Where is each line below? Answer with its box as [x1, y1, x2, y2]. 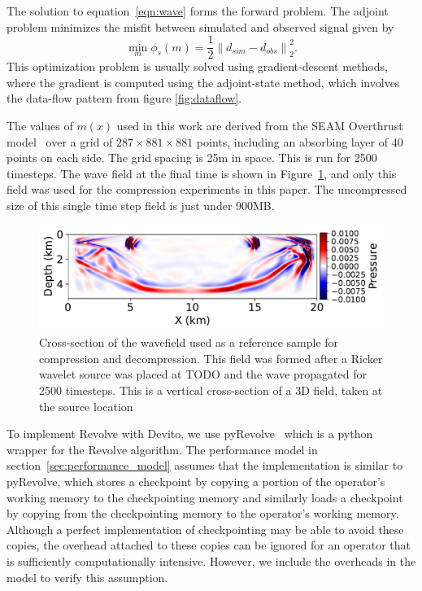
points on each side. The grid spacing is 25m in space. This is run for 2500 [7, 149, 377, 166]
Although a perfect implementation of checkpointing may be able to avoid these [7, 520, 404, 537]
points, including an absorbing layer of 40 [196, 133, 403, 150]
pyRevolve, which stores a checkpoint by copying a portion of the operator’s [7, 472, 385, 489]
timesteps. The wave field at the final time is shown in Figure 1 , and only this [7, 164, 397, 182]
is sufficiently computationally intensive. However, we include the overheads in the [7, 552, 416, 569]
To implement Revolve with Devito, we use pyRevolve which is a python [7, 425, 373, 442]
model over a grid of [7, 133, 113, 150]
